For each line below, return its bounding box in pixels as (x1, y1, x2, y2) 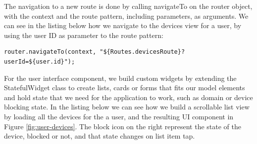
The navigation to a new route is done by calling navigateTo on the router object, (4, 1, 253, 11)
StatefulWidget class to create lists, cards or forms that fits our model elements (4, 82, 245, 93)
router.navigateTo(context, (4, 48, 97, 56)
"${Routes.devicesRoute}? (100, 48, 185, 56)
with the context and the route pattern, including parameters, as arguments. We (4, 10, 249, 21)
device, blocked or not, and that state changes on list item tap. (4, 131, 195, 141)
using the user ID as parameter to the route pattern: (4, 30, 163, 40)
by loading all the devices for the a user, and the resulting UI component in (4, 111, 234, 121)
